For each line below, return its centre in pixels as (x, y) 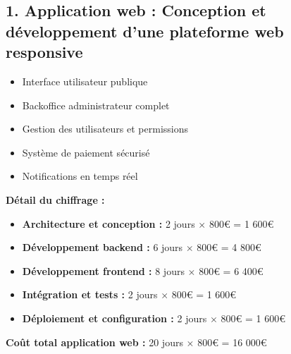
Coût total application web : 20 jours (94, 342)
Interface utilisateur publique (85, 81)
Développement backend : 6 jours (103, 247)
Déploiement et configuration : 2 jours (114, 318)
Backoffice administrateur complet (96, 105)
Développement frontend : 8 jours (103, 270)
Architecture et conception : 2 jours (109, 223)
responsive (44, 52)
